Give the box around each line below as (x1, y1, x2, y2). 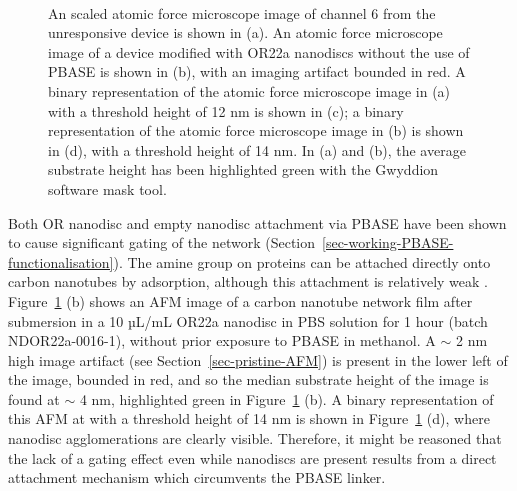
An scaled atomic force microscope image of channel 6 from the (48, 2, 436, 23)
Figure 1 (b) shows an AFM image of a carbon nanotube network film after (8, 290, 473, 311)
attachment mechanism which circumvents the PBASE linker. (8, 467, 386, 488)
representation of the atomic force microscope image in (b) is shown (48, 120, 464, 141)
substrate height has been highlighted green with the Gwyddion (48, 159, 439, 180)
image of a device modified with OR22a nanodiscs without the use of (48, 41, 470, 62)
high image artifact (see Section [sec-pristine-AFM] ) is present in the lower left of (8, 349, 508, 370)
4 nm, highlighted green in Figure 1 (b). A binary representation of (79, 388, 494, 409)
